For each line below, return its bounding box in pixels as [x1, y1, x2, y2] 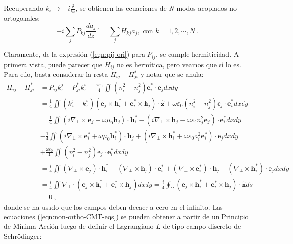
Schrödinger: [4, 230, 42, 241]
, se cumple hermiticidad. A [155, 49, 239, 59]
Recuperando [4, 3, 43, 13]
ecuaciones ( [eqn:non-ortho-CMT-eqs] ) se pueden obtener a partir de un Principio [4, 211, 249, 221]
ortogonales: [4, 13, 40, 23]
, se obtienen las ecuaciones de [75, 3, 167, 13]
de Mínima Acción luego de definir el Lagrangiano [4, 220, 154, 231]
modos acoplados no [176, 3, 237, 13]
